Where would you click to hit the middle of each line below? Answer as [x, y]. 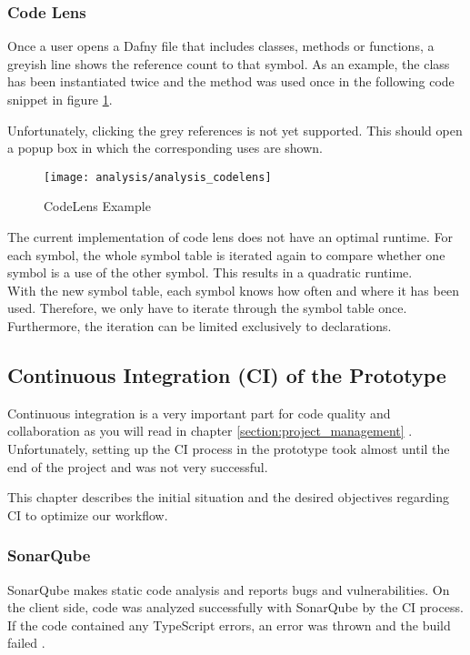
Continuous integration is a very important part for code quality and [199, 413]
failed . [26, 643]
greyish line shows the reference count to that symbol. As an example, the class [229, 63]
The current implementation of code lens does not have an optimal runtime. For [230, 237]
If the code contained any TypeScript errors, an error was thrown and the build [229, 625]
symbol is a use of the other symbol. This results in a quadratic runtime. [210, 272]
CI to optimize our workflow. [88, 514]
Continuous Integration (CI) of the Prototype [227, 374]
